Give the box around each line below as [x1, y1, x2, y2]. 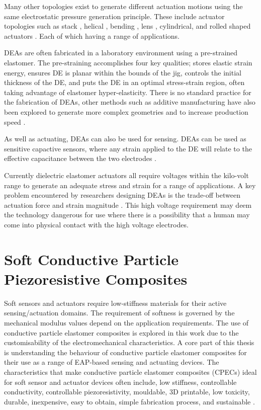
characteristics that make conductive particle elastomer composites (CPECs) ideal [4, 366, 257, 377]
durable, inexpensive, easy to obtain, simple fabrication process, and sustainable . [4, 396, 255, 406]
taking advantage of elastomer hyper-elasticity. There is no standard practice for [4, 87, 251, 97]
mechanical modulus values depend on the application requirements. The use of [4, 317, 249, 327]
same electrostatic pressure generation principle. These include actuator [4, 11, 225, 21]
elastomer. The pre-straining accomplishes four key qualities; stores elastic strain [4, 57, 252, 67]
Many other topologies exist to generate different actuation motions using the [4, 1, 243, 11]
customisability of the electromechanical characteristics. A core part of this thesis [4, 337, 254, 348]
